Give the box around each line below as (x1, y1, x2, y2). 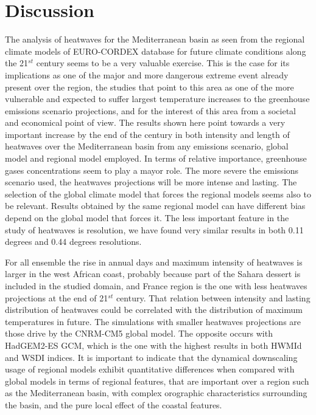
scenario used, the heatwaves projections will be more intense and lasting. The (5, 176, 297, 188)
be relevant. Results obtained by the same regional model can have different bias (5, 199, 306, 212)
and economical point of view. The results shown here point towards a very (5, 116, 286, 129)
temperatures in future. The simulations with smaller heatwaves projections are (5, 315, 301, 328)
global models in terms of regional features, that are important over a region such (5, 374, 309, 387)
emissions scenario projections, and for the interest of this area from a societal (5, 104, 296, 117)
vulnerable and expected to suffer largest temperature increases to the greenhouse (5, 92, 310, 105)
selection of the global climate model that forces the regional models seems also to (5, 187, 311, 200)
